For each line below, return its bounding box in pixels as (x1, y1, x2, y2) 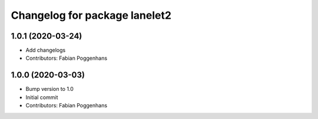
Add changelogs (25, 47, 66, 54)
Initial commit (25, 94, 58, 101)
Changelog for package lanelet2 (11, 9, 172, 22)
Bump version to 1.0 (25, 86, 74, 93)
